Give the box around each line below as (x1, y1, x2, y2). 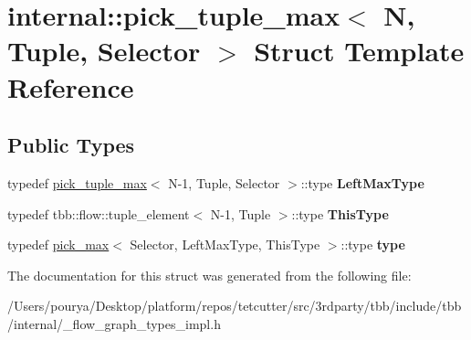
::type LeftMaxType (300, 173, 424, 192)
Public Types (7, 131, 135, 159)
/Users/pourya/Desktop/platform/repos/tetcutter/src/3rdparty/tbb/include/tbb (7, 296, 462, 315)
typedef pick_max (7, 235, 110, 254)
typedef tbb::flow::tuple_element (7, 204, 190, 223)
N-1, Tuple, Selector (168, 173, 280, 192)
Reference (7, 68, 134, 105)
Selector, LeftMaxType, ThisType (130, 235, 320, 254)
